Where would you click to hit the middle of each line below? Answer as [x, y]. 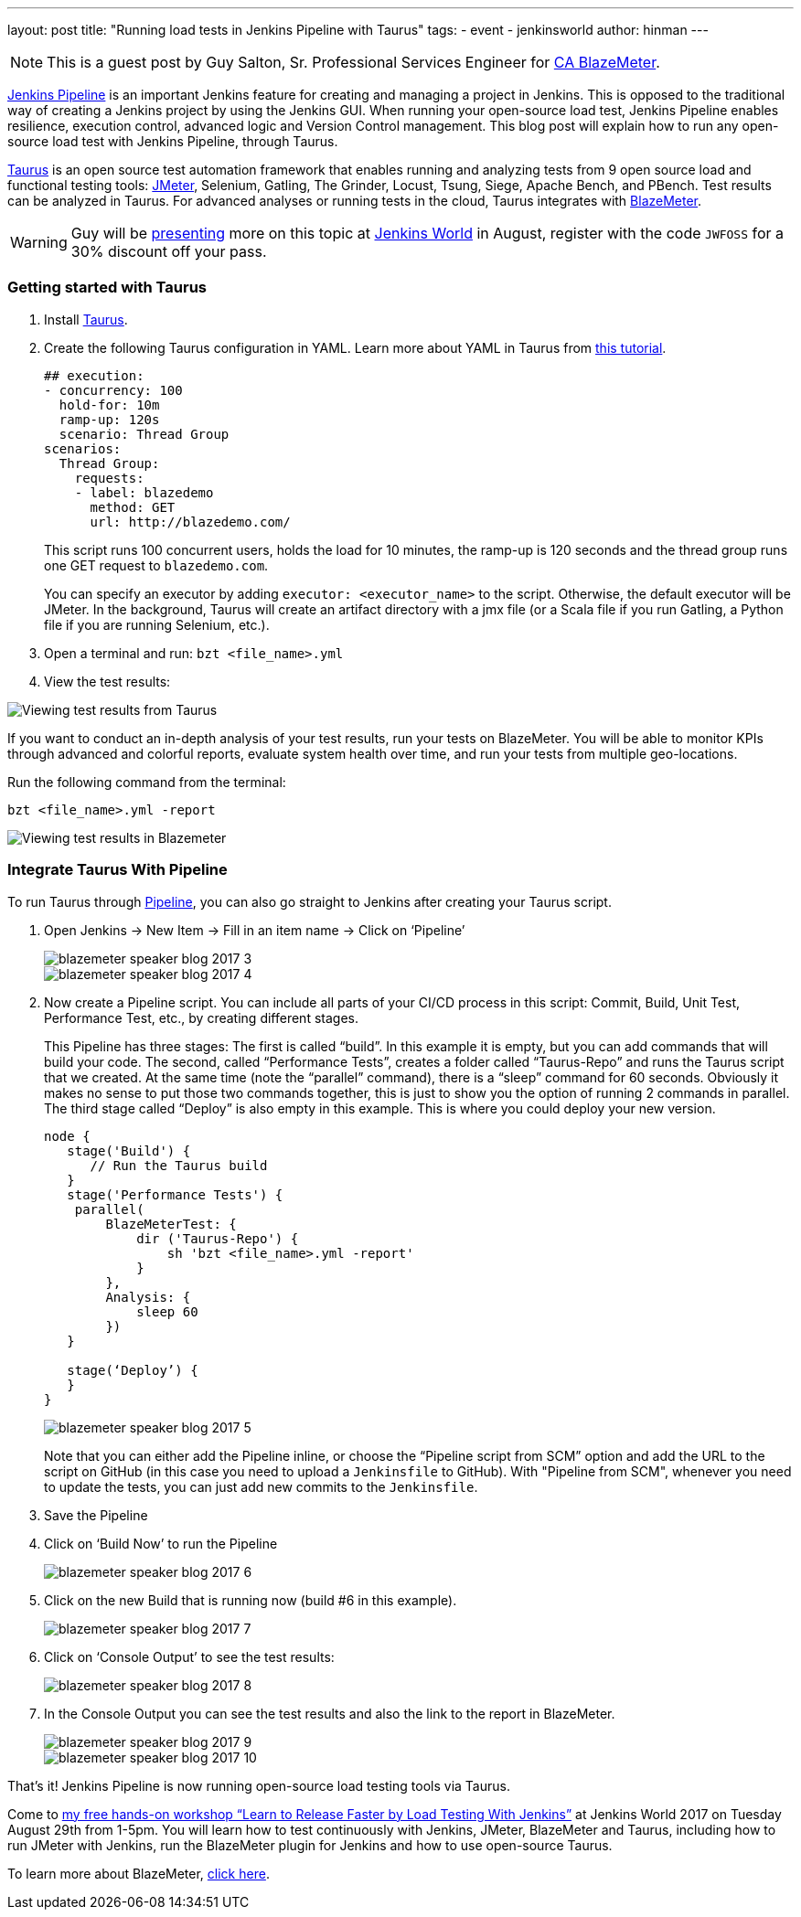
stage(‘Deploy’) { [133, 1370]
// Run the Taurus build [179, 1165]
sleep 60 [167, 1311]
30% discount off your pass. [169, 251]
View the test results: [107, 681]
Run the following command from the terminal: [147, 782]
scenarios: [83, 448]
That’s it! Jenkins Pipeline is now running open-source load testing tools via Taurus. [259, 1785]
